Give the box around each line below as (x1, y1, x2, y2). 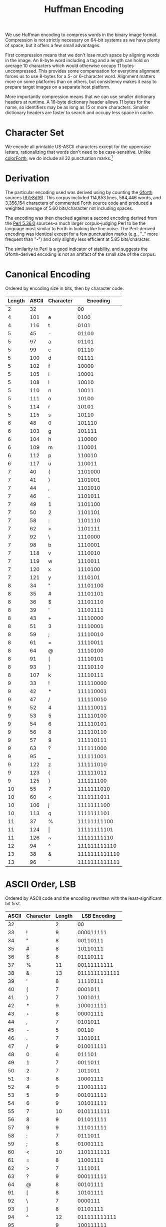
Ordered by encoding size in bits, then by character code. (5, 285, 124, 291)
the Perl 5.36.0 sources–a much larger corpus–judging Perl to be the (5, 220, 146, 226)
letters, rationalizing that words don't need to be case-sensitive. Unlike (5, 149, 151, 155)
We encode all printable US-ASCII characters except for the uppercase (5, 144, 151, 150)
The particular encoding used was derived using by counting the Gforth (5, 189, 153, 195)
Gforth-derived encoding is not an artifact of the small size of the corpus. (5, 251, 156, 257)
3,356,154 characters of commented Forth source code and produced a (5, 200, 152, 206)
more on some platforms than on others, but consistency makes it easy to (5, 79, 157, 85)
